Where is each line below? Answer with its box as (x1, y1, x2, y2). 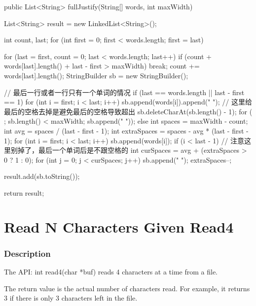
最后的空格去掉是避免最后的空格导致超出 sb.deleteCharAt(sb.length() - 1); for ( (4, 106, 253, 116)
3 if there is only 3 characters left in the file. (4, 293, 138, 303)
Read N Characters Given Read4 (4, 216, 234, 237)
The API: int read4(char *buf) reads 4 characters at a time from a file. (4, 267, 218, 277)
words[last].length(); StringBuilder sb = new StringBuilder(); (4, 70, 188, 80)
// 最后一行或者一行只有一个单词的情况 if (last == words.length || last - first (4, 87, 245, 97)
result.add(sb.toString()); (4, 171, 80, 181)
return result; (4, 187, 44, 198)
